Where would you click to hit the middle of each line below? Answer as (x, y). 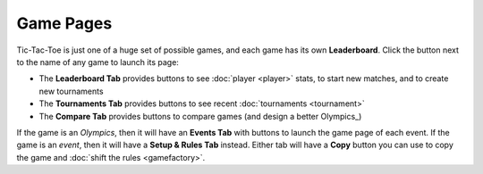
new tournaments (71, 91)
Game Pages (64, 23)
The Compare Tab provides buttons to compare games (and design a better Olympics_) (200, 116)
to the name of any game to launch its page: (97, 62)
